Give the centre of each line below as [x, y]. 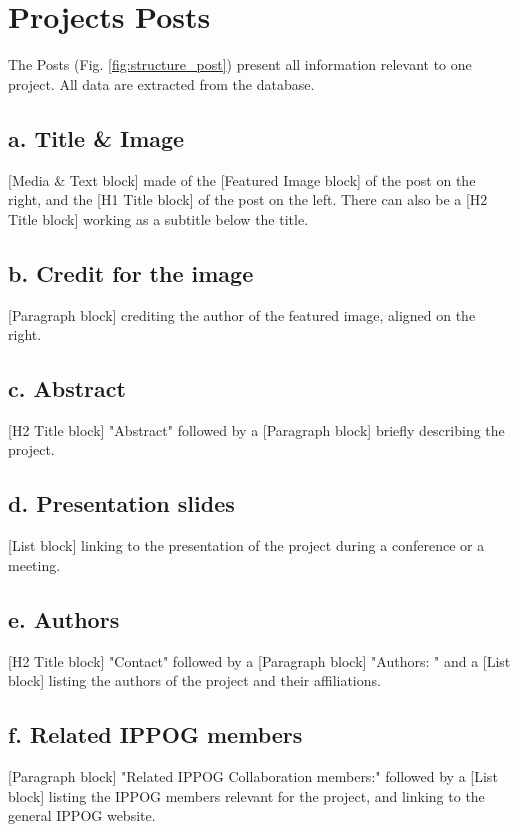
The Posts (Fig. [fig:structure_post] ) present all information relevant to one [240, 64]
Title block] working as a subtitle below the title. [158, 218]
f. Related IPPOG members [155, 734]
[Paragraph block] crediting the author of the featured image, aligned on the [242, 314]
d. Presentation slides [121, 503]
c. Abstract [67, 388]
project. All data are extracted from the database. [161, 83]
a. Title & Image [96, 137]
